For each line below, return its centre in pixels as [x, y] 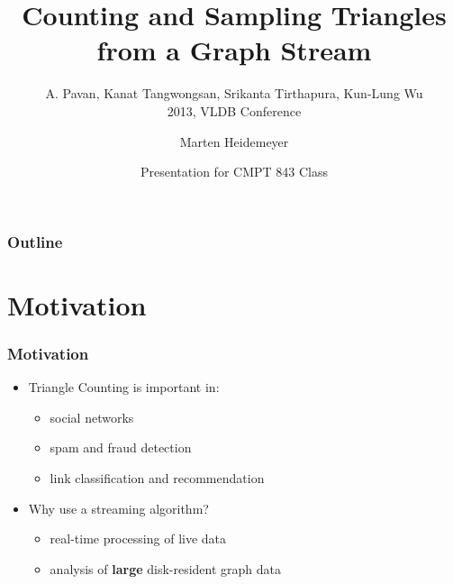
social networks [92, 417]
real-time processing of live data [138, 538]
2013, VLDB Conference [234, 110]
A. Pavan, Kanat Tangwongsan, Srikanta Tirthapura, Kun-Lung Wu [234, 93]
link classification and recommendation [157, 477]
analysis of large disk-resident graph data [166, 568]
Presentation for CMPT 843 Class [234, 172]
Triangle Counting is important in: [124, 387]
